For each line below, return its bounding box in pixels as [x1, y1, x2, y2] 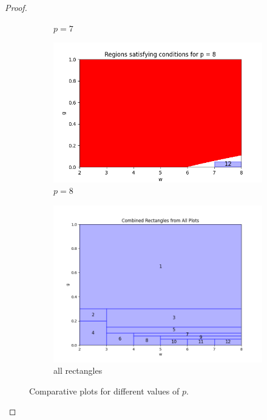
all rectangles [53, 364, 103, 377]
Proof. [5, 1, 27, 13]
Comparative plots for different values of [29, 384, 180, 397]
